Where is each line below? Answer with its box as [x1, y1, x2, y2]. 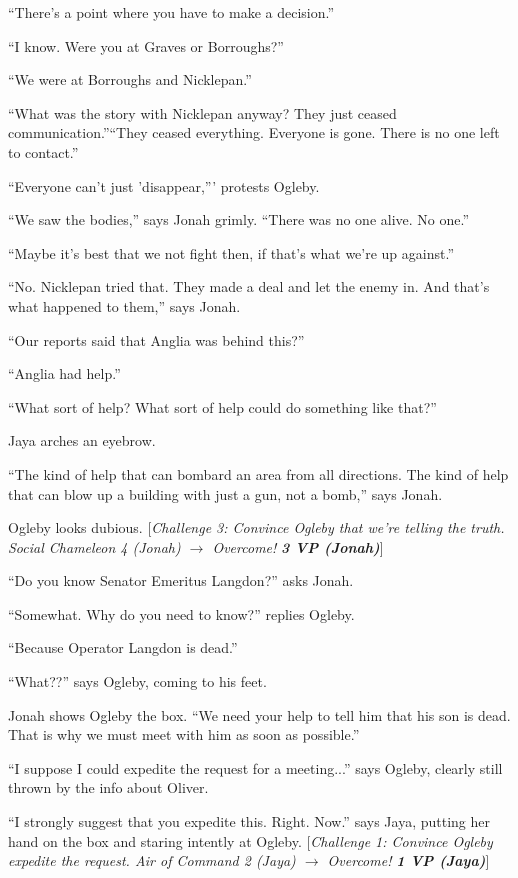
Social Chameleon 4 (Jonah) [8, 536, 181, 557]
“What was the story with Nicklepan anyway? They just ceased [8, 102, 397, 123]
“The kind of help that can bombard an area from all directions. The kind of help [8, 463, 509, 484]
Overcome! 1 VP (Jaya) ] [327, 850, 490, 871]
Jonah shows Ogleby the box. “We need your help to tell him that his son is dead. [8, 704, 511, 725]
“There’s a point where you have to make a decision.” [8, 2, 335, 22]
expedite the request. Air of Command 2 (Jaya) [8, 850, 296, 871]
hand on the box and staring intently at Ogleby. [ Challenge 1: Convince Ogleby [8, 830, 493, 851]
